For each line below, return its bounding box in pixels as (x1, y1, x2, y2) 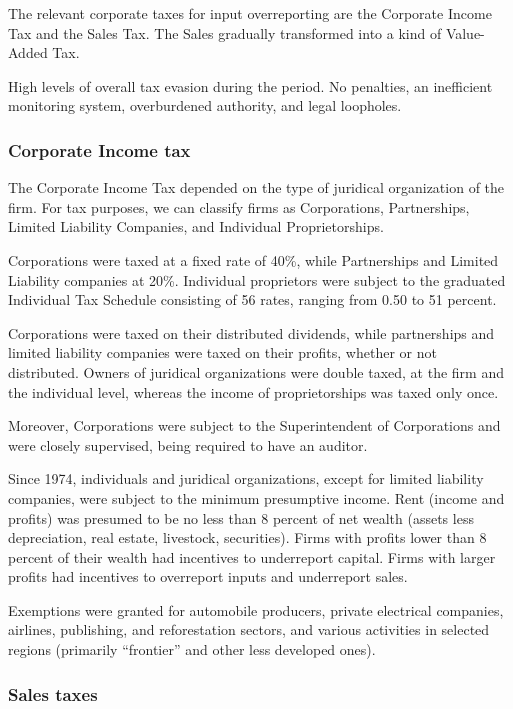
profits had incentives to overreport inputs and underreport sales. (8, 566, 408, 587)
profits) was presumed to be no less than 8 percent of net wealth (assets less (8, 507, 474, 528)
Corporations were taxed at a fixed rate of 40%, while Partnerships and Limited (8, 249, 499, 270)
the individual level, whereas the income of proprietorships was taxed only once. (8, 381, 499, 402)
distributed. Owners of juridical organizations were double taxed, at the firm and (8, 361, 504, 382)
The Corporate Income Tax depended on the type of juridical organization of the (8, 177, 505, 198)
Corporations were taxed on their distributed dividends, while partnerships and (8, 322, 495, 343)
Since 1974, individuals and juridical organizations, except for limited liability (8, 468, 484, 489)
